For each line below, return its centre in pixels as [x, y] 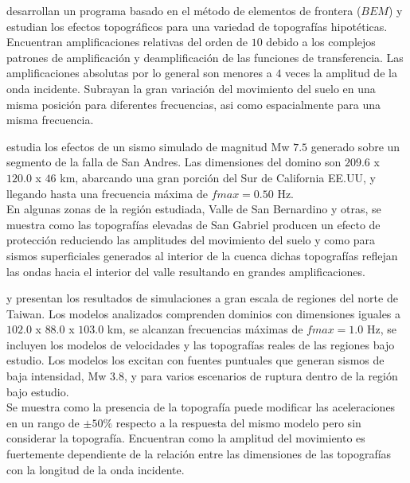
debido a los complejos [321, 42]
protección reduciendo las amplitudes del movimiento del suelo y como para [191, 240]
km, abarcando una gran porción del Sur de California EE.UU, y [218, 177]
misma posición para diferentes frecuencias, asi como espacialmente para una [193, 104]
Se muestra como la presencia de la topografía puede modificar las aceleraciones [201, 407]
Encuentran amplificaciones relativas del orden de [127, 42]
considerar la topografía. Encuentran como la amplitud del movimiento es [186, 438]
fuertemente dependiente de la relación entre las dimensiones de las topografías [199, 454]
